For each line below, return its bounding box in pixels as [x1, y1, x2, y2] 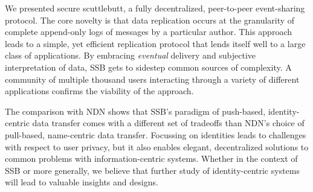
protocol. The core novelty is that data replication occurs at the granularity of [5, 13, 295, 26]
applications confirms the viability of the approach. [5, 85, 194, 97]
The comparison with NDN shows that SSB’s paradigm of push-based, [5, 104, 266, 117]
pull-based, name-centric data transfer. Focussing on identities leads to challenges [5, 128, 306, 141]
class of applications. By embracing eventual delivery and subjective [5, 49, 256, 62]
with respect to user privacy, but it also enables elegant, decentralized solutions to [5, 140, 309, 153]
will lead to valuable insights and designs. [5, 176, 158, 188]
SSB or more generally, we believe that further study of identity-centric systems [5, 164, 300, 176]
